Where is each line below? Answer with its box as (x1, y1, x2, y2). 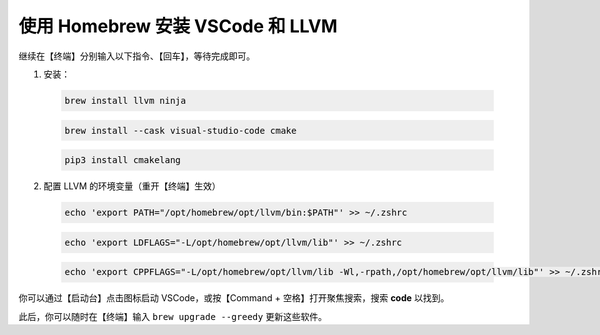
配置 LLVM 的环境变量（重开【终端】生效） (43, 180, 222, 192)
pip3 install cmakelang (64, 155, 182, 166)
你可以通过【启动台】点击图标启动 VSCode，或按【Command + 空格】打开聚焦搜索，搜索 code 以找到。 (18, 292, 450, 304)
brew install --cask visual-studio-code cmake (64, 125, 297, 136)
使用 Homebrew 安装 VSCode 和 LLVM (18, 15, 338, 37)
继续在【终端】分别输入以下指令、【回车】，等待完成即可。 (18, 50, 255, 62)
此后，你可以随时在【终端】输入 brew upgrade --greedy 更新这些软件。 (18, 310, 327, 322)
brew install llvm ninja (64, 95, 187, 106)
